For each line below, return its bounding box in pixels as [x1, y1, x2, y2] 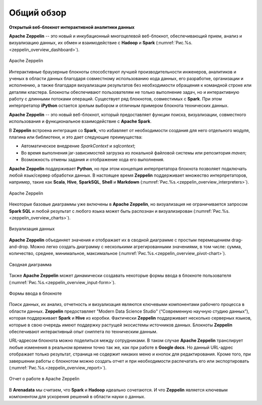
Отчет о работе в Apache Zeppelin [9, 376, 80, 382]
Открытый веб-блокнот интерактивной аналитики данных [9, 24, 135, 30]
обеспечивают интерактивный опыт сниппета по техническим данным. [9, 329, 158, 335]
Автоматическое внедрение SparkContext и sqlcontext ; [21, 143, 136, 149]
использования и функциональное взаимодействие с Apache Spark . [9, 118, 152, 124]
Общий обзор [9, 7, 66, 18]
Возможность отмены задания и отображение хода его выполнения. [21, 157, 164, 163]
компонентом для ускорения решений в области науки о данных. [9, 394, 146, 400]
